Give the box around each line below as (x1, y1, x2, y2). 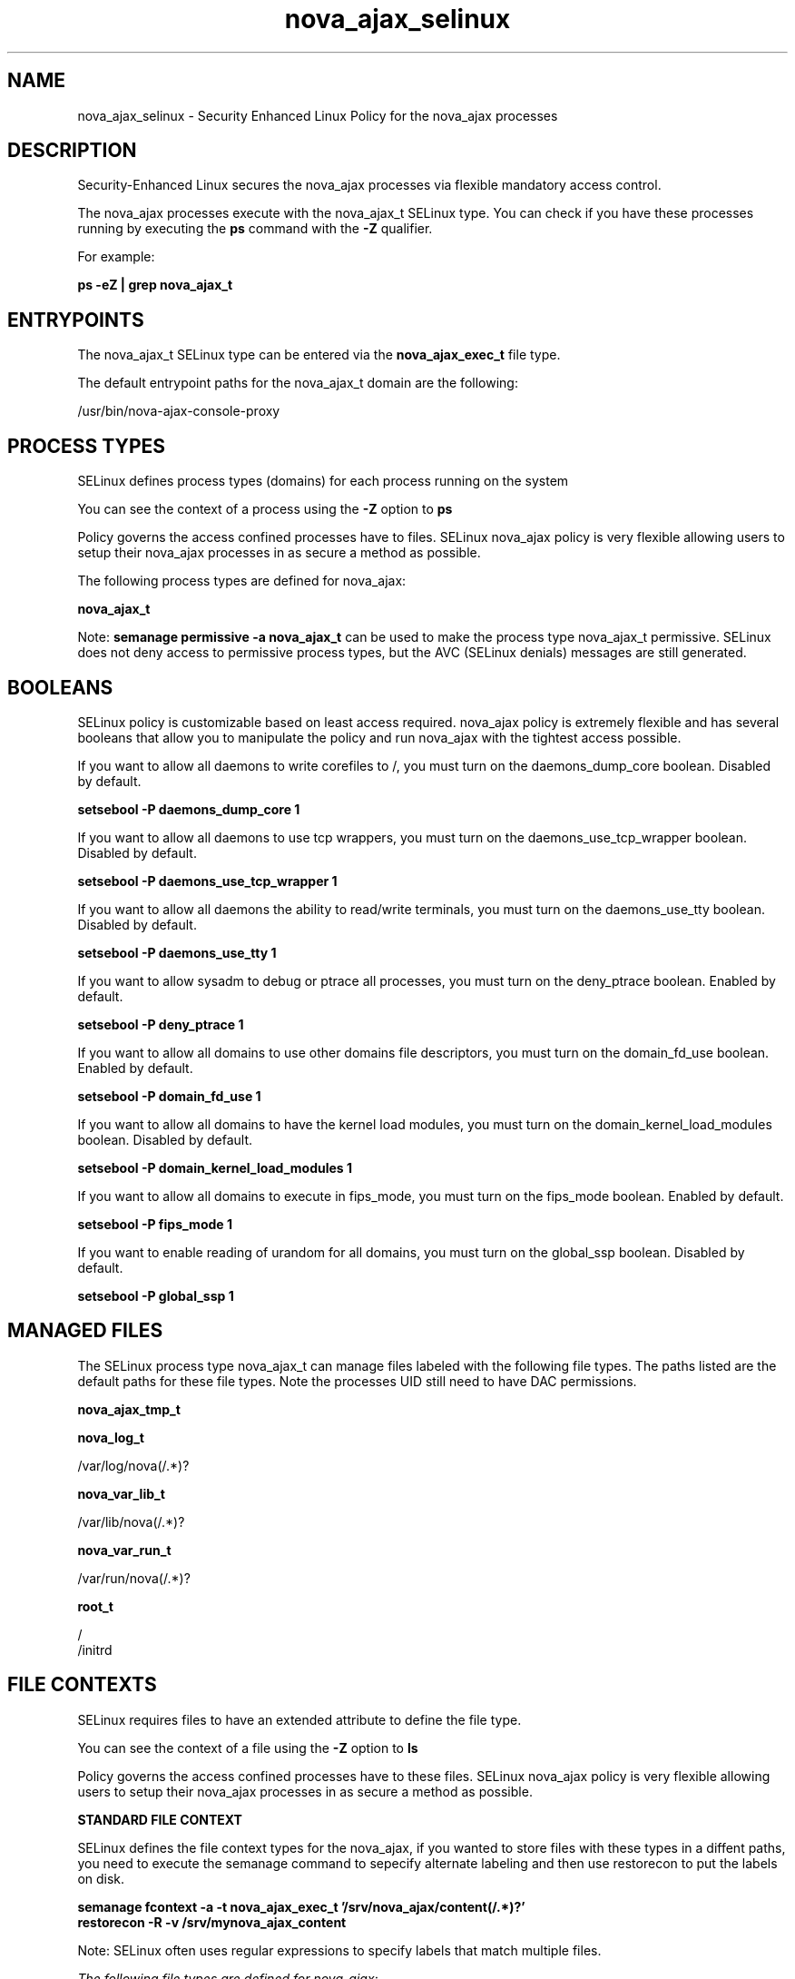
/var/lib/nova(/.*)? (77, 1513, 185, 1530)
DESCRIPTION (7, 139, 137, 162)
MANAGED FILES (7, 1319, 163, 1343)
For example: (77, 249, 155, 265)
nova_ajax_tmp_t (77, 1401, 181, 1417)
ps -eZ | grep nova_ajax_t (77, 277, 233, 293)
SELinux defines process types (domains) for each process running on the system (77, 473, 569, 489)
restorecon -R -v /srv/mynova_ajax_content (77, 1914, 347, 1930)
